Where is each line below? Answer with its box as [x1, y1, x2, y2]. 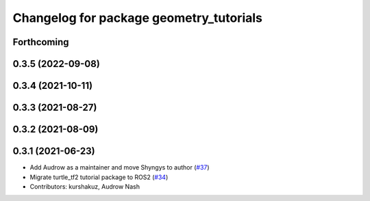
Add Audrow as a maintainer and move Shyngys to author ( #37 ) [29, 163, 210, 172]
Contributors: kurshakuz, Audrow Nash [29, 182, 140, 191]
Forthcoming [12, 36, 69, 48]
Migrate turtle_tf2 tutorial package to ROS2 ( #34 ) [29, 173, 169, 181]
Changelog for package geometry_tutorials [12, 10, 263, 25]
